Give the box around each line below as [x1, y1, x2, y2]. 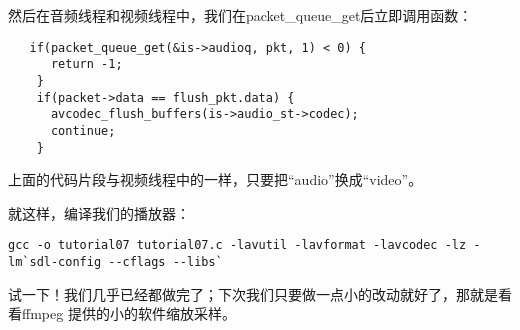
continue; [50, 123, 116, 138]
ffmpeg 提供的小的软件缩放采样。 [21, 303, 236, 324]
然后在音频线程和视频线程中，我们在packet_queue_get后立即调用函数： [8, 5, 473, 25]
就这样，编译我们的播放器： [8, 202, 190, 223]
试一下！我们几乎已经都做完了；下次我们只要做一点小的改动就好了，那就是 [8, 283, 498, 304]
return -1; [50, 57, 123, 72]
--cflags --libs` [108, 255, 223, 270]
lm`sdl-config [8, 255, 102, 270]
